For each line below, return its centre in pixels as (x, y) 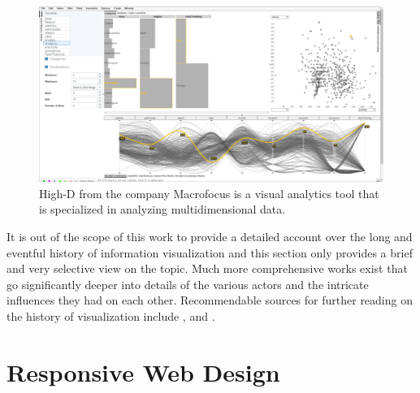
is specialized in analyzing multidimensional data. (162, 209)
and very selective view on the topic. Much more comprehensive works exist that (207, 268)
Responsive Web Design (143, 371)
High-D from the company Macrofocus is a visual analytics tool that (209, 193)
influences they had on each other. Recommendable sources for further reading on (210, 300)
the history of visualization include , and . (111, 315)
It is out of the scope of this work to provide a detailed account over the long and (210, 236)
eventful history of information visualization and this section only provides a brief (210, 252)
